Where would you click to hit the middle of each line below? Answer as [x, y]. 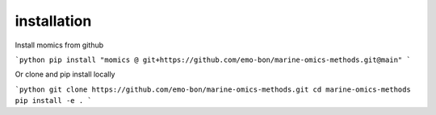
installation [53, 21]
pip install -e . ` [53, 101]
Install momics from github [59, 45]
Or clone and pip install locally [65, 74]
